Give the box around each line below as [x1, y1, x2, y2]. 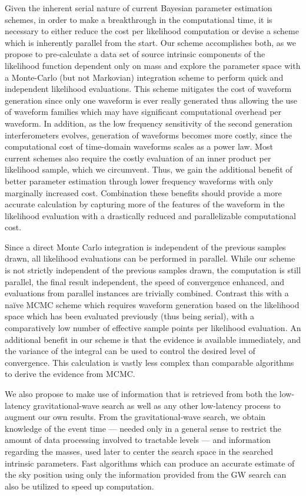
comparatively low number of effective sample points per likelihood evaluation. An [5, 322, 301, 334]
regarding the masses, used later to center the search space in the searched [5, 445, 274, 457]
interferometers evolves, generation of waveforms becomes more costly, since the [5, 128, 292, 141]
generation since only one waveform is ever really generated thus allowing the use [5, 94, 298, 106]
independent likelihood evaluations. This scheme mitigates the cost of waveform [5, 82, 292, 95]
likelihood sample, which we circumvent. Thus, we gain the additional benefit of [5, 163, 292, 176]
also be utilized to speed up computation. [5, 480, 154, 492]
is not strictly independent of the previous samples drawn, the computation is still [5, 264, 301, 276]
